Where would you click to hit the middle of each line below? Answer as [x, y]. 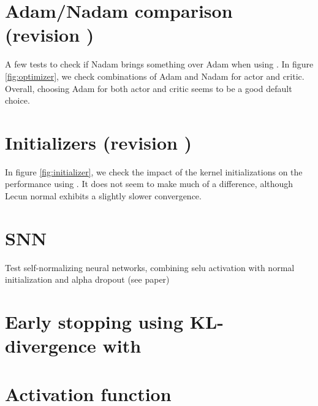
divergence [51, 346]
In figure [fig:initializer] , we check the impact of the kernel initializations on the [154, 171]
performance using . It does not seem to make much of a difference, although [149, 184]
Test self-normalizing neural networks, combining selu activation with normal [150, 267]
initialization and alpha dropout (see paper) [87, 279]
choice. [17, 100]
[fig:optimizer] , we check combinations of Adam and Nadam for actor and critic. [155, 76]
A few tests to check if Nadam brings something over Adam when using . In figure [159, 64]
